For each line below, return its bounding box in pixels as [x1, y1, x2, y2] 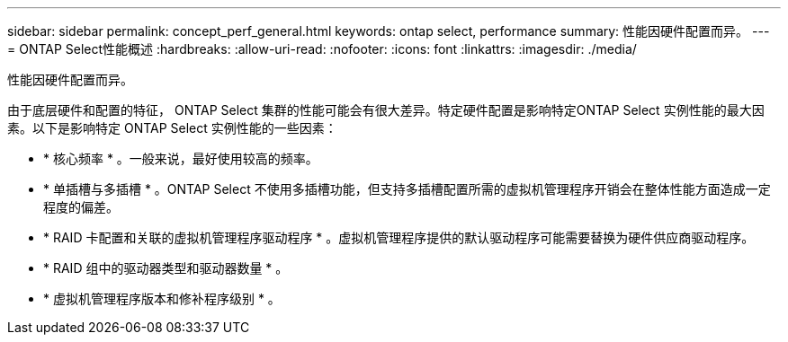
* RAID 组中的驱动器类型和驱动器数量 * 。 [43, 260, 289, 276]
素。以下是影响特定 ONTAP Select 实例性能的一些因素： [7, 120, 337, 136]
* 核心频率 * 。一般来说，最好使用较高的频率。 [43, 151, 318, 166]
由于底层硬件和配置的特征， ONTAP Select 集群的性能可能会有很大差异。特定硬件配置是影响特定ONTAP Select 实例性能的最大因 [7, 102, 765, 118]
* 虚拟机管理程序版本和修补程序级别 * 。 [43, 291, 281, 306]
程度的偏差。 [43, 199, 119, 215]
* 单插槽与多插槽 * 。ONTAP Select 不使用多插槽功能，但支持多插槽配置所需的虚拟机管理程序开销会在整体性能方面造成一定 [43, 181, 771, 197]
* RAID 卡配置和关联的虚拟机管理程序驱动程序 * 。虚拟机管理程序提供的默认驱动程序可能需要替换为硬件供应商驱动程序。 [43, 230, 755, 245]
